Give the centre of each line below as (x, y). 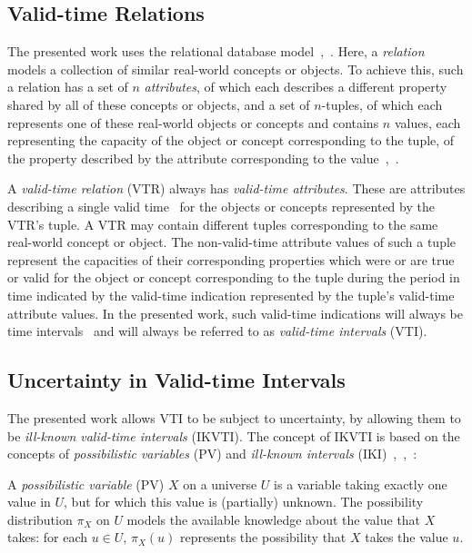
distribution (40, 519)
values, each (427, 122)
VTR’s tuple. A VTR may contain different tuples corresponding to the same (223, 224)
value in (29, 502)
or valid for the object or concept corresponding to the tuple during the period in (234, 277)
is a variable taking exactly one (361, 484)
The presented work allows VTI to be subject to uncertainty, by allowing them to (234, 417)
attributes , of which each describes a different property (296, 87)
